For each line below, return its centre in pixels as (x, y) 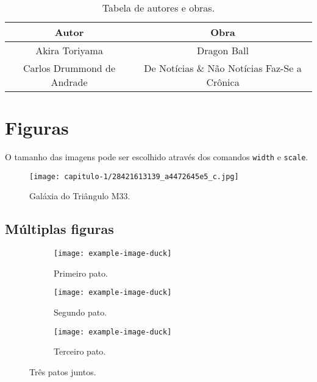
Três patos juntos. (63, 371)
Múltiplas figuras (59, 229)
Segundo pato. (80, 312)
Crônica (223, 82)
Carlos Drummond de (69, 68)
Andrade (69, 82)
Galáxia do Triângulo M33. (80, 196)
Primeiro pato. (81, 273)
